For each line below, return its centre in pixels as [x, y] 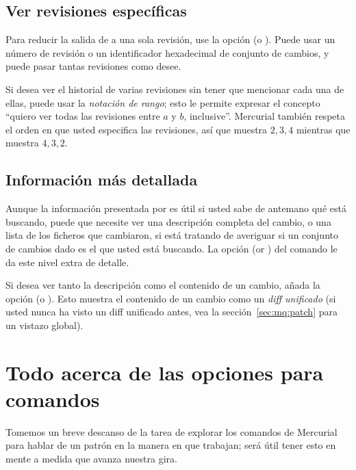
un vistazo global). [44, 325]
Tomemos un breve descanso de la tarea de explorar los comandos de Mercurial [171, 431]
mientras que [323, 129]
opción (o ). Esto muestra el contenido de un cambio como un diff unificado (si [171, 298]
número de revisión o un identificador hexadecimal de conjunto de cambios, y [167, 52]
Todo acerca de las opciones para [165, 372]
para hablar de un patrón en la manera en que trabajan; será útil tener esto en [171, 445]
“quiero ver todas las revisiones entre [83, 116]
